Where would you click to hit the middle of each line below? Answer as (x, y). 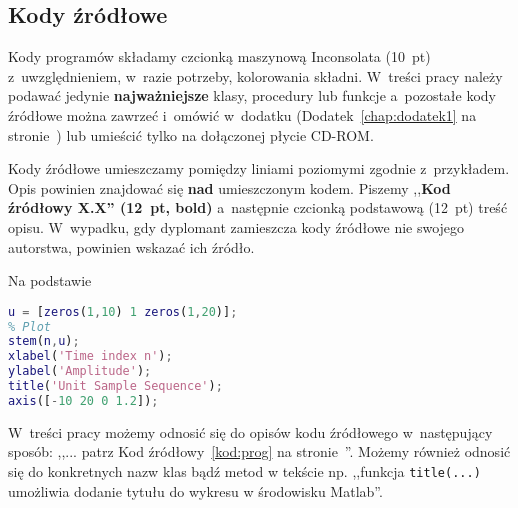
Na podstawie (50, 280)
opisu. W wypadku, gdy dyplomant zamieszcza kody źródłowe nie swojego (236, 226)
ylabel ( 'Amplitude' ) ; (80, 371)
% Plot (29, 326)
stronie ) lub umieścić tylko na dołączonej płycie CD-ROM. (191, 134)
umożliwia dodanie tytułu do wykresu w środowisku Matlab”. (195, 490)
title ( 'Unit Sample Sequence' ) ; (115, 386)
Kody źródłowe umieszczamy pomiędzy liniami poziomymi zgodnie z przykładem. (259, 168)
